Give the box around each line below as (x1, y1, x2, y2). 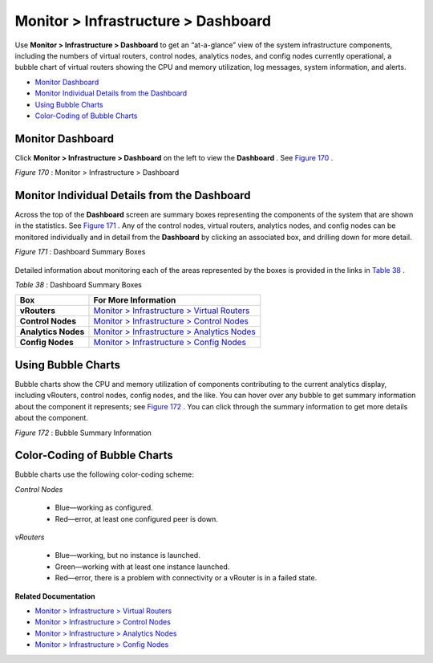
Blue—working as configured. (55, 502, 154, 513)
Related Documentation (14, 591, 95, 601)
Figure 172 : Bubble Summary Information (14, 428, 152, 437)
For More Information (93, 295, 176, 306)
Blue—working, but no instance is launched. (55, 551, 200, 560)
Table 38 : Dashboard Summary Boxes (14, 280, 142, 290)
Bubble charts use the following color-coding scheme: (14, 470, 194, 479)
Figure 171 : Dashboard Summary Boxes (14, 247, 146, 257)
